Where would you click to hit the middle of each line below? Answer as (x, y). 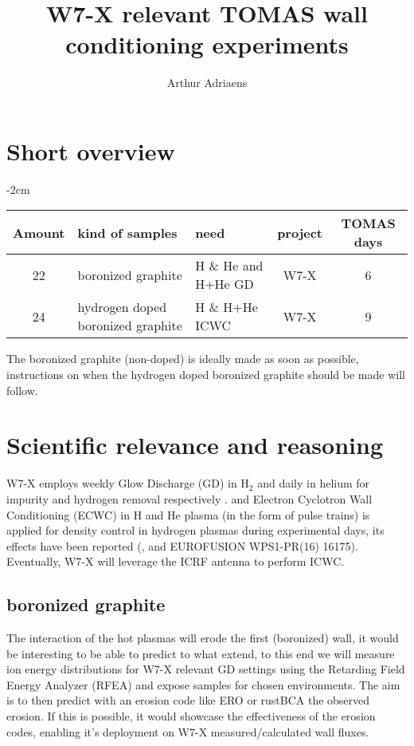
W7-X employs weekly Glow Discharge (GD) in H (128, 483)
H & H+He (227, 307)
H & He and (229, 266)
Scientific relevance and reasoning (195, 445)
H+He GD (225, 284)
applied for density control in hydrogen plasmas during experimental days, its (195, 530)
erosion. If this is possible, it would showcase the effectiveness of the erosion (191, 716)
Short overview (91, 150)
